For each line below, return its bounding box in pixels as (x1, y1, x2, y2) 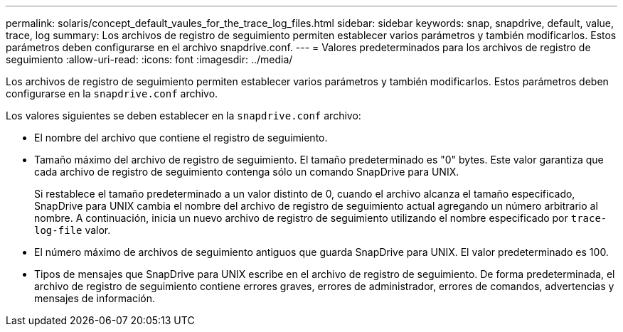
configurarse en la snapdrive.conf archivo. (6, 87, 218, 100)
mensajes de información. (34, 292, 156, 304)
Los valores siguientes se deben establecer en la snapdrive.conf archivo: (6, 109, 361, 122)
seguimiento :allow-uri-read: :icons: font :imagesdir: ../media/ (6, 53, 293, 65)
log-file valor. (34, 224, 111, 236)
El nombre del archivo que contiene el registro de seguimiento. (34, 132, 328, 144)
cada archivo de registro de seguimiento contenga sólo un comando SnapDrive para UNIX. (34, 166, 459, 178)
